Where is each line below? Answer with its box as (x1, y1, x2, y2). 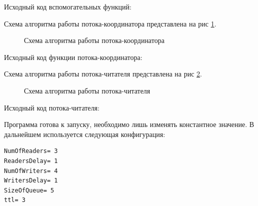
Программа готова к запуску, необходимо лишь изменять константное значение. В (4, 119, 254, 129)
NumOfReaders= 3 (4, 147, 58, 155)
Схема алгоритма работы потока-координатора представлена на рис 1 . (4, 18, 216, 28)
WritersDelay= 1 (4, 177, 58, 184)
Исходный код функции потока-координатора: (4, 51, 142, 62)
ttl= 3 (4, 196, 25, 204)
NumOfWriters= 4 (4, 167, 58, 174)
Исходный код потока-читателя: (4, 102, 99, 112)
